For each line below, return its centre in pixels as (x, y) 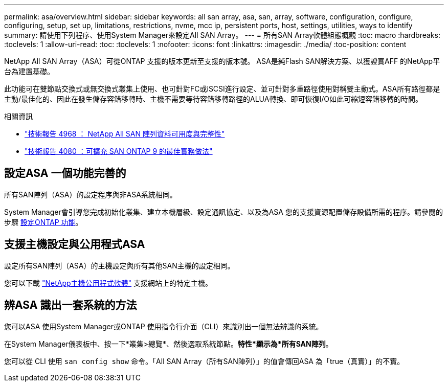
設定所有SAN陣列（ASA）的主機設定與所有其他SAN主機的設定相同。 (119, 265)
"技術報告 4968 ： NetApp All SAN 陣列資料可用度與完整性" (125, 134)
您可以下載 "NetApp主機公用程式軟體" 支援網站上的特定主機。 (108, 283)
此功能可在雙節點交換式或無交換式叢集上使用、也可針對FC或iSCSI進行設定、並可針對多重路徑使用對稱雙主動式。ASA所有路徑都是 (222, 89)
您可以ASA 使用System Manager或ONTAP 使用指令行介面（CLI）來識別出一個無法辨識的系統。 (164, 326)
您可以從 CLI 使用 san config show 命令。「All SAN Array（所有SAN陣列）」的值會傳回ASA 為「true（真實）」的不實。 (204, 361)
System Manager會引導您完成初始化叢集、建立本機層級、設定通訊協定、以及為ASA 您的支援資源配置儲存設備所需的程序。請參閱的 (223, 212)
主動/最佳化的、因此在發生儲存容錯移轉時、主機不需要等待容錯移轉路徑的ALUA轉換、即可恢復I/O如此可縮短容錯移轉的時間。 (213, 99)
